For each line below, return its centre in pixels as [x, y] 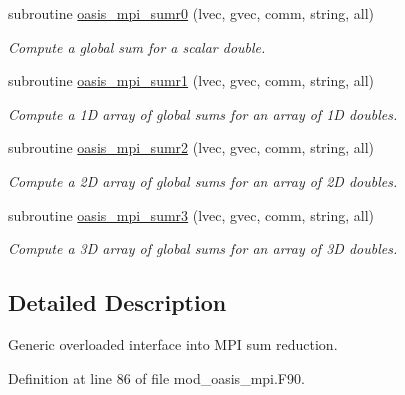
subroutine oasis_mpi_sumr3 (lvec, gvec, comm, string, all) [191, 214]
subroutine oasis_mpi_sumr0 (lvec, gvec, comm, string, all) [191, 13]
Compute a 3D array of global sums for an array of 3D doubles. [203, 248]
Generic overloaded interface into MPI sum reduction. [173, 343]
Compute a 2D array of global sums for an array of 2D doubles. [203, 180]
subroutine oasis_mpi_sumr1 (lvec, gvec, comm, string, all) [191, 80]
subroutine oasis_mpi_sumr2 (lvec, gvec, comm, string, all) [191, 147]
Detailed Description [117, 302]
